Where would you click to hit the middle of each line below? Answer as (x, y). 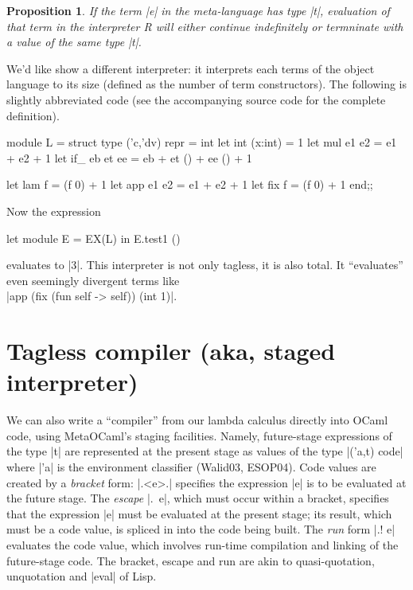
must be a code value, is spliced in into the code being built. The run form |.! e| (201, 529)
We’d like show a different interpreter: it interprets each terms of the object (191, 68)
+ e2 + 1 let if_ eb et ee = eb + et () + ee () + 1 (129, 157)
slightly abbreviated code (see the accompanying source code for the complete (196, 99)
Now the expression (54, 211)
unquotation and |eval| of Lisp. (82, 576)
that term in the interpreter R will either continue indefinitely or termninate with (205, 26)
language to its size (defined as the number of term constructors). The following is (207, 84)
